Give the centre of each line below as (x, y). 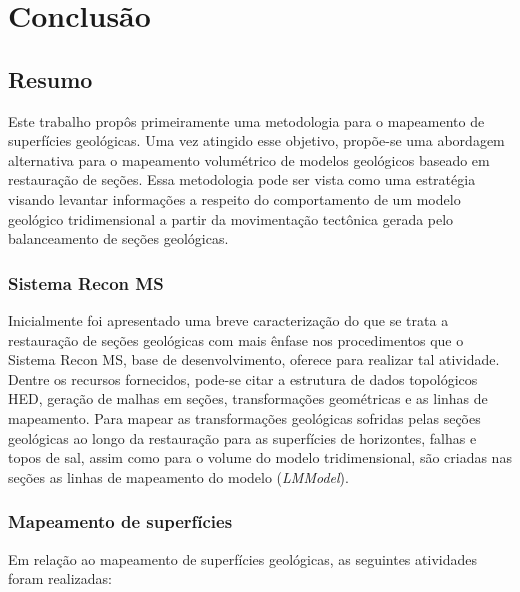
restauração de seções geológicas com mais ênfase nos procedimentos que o (236, 339)
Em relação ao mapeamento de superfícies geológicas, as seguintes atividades (242, 558)
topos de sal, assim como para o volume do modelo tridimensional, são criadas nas (260, 457)
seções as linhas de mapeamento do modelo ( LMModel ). (178, 476)
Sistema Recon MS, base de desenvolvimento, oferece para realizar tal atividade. (254, 359)
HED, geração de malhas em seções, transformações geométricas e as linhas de (248, 398)
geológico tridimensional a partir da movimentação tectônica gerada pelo (231, 218)
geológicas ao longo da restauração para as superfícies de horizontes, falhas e (242, 437)
